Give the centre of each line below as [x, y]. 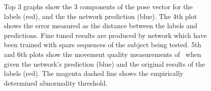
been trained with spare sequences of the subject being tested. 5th [103, 45]
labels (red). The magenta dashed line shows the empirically [94, 73]
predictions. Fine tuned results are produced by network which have [105, 35]
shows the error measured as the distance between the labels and [101, 26]
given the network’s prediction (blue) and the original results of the [105, 64]
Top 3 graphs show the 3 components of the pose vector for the [98, 6]
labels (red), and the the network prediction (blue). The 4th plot [101, 16]
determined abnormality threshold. [56, 82]
